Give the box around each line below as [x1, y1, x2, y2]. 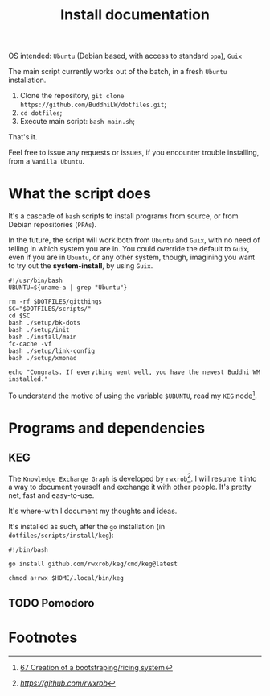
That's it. [8, 132, 38, 142]
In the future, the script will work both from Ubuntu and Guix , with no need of [8, 235, 260, 245]
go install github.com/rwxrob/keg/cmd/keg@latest [8, 560, 178, 569]
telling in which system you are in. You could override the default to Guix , [8, 244, 250, 254]
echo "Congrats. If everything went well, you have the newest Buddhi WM [8, 368, 261, 376]
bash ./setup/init [8, 326, 70, 334]
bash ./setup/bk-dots [8, 319, 81, 327]
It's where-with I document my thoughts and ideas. [8, 506, 178, 516]
